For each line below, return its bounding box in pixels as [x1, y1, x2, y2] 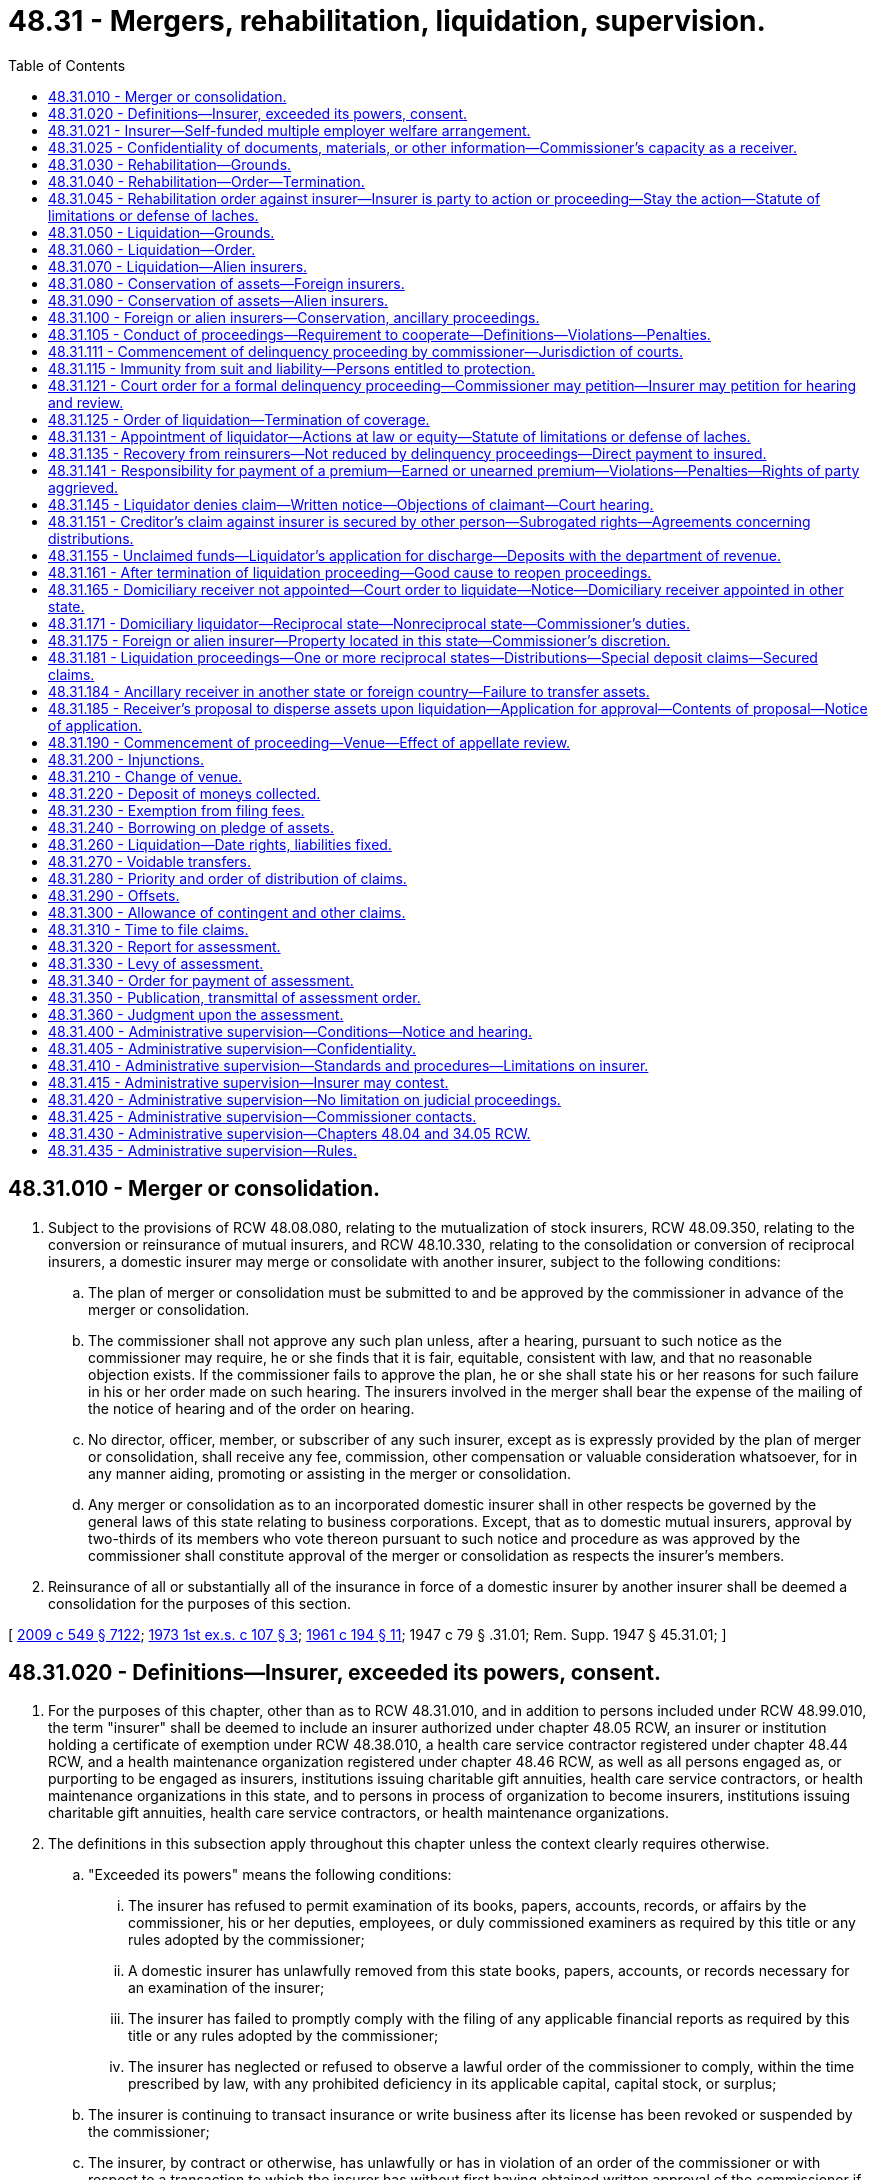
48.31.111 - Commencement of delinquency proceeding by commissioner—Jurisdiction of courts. [48, 342, 683, 360]
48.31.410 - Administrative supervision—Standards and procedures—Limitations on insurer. [48, 1056, 649, 1074]
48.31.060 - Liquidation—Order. [48, 240, 256, 258]
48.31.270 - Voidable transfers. [48, 852, 252, 870]
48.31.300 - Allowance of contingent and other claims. [48, 903, 406, 921]
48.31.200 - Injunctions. [48, 750, 204, 768]
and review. [48, 393, 124, 411]
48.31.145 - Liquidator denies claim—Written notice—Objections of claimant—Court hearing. [48, 495, 654, 513]
